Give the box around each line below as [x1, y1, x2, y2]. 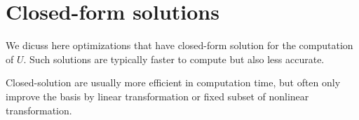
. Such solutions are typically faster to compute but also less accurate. [23, 51, 325, 66]
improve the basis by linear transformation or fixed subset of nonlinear [6, 88, 309, 103]
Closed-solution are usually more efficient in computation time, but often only [6, 75, 341, 90]
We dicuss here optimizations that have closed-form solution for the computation [6, 38, 353, 53]
